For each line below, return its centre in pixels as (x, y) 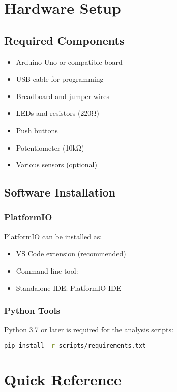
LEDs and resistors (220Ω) (57, 113)
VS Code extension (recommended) (71, 253)
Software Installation (60, 192)
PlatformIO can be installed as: (53, 236)
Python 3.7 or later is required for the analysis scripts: (89, 329)
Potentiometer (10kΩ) (50, 147)
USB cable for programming (60, 79)
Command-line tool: (47, 270)
